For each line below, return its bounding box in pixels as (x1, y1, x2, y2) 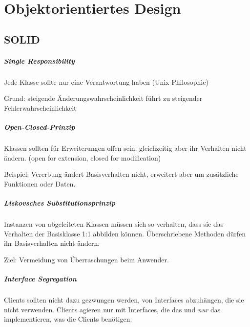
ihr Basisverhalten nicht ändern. (4, 238, 100, 248)
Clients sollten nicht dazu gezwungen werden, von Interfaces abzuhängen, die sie (4, 294, 244, 304)
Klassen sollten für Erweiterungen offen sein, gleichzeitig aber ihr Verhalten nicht (4, 143, 247, 153)
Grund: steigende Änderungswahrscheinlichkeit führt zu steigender (4, 93, 203, 103)
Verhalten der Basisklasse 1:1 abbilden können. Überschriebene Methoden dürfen (4, 228, 246, 238)
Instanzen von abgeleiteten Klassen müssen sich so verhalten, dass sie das (4, 219, 224, 229)
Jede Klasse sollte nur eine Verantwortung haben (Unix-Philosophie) (4, 76, 208, 87)
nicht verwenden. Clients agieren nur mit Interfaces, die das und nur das (4, 304, 221, 314)
